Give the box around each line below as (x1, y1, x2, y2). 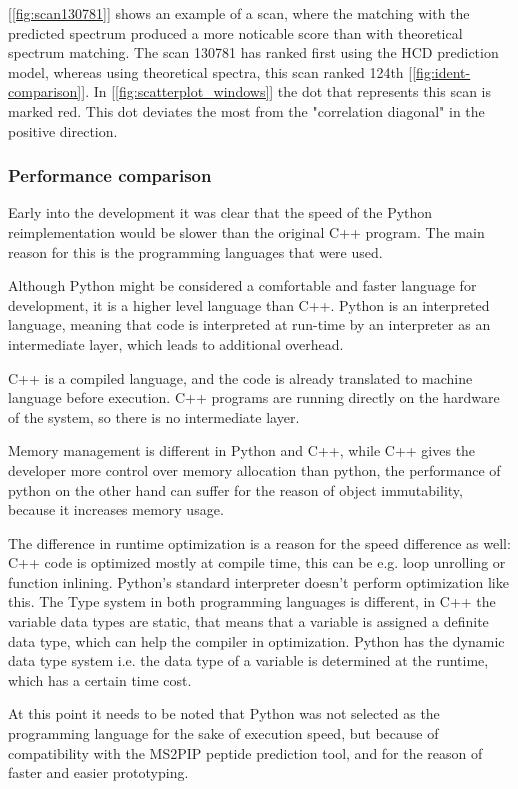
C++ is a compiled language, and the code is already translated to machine (8, 367, 473, 388)
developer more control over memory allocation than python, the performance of (8, 459, 501, 480)
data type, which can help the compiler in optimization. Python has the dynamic (8, 630, 505, 651)
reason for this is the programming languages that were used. (8, 241, 383, 262)
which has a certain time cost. (8, 669, 192, 690)
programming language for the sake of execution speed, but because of (8, 723, 439, 744)
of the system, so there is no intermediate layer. (8, 406, 300, 427)
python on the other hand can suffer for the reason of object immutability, (8, 479, 463, 500)
